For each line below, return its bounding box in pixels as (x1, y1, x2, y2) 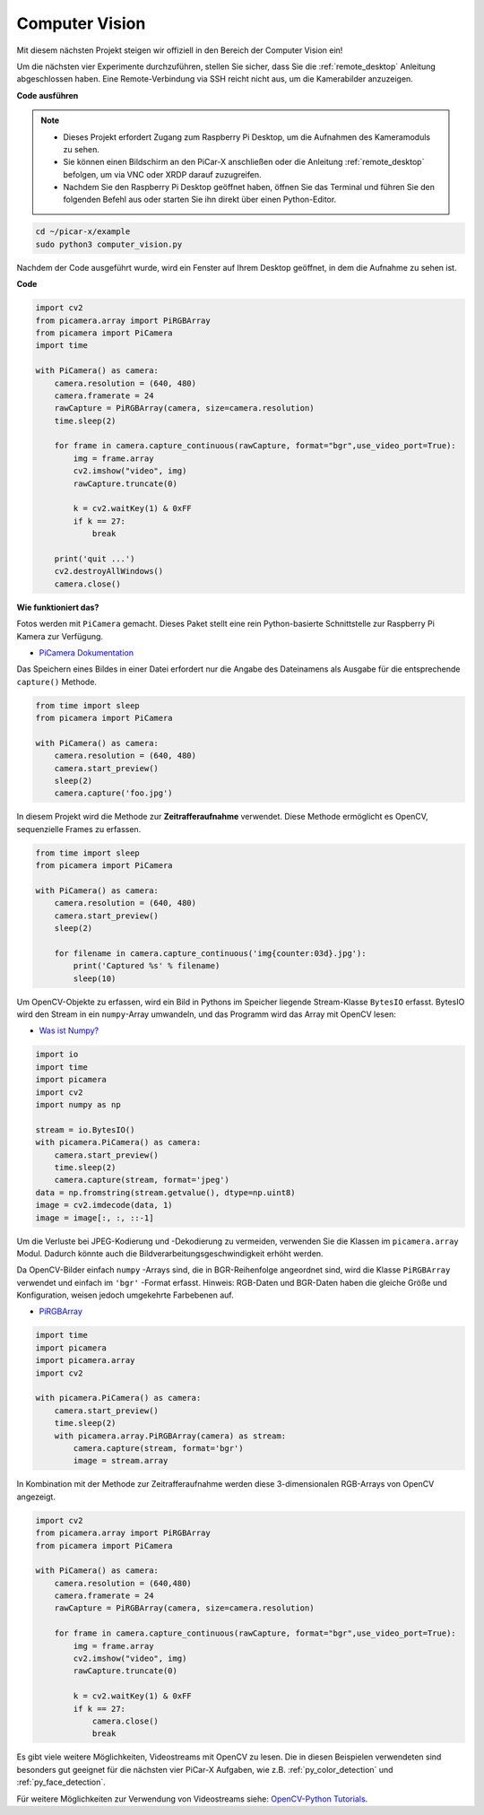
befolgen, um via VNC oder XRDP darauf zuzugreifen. (63, 169, 262, 179)
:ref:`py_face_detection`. (16, 1776, 107, 1788)
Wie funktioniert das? (16, 602, 99, 612)
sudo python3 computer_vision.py (35, 239, 183, 249)
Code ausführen (16, 90, 79, 100)
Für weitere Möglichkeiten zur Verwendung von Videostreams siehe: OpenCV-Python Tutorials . (16, 1793, 368, 1804)
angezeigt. (16, 1491, 56, 1502)
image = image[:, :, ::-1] (35, 1212, 154, 1223)
